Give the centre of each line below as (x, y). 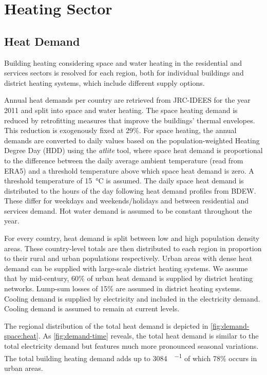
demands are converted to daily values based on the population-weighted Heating (132, 140)
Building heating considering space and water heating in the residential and (123, 62)
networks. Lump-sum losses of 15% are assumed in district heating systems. (123, 288)
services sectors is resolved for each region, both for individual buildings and (124, 73)
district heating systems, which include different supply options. (104, 82)
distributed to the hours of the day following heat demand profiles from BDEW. (130, 190)
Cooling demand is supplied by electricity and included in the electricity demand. (132, 298)
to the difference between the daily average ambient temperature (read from (124, 160)
